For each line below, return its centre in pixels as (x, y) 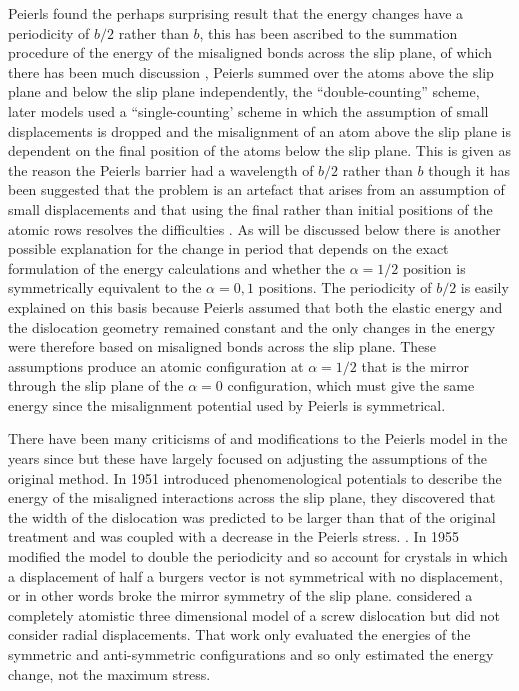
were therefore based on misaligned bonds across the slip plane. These (222, 346)
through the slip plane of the (96, 385)
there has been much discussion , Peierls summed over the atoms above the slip (251, 71)
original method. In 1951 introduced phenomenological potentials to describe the (255, 477)
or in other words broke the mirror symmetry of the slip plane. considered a (240, 595)
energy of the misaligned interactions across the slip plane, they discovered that (252, 497)
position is (434, 267)
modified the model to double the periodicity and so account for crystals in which (258, 556)
